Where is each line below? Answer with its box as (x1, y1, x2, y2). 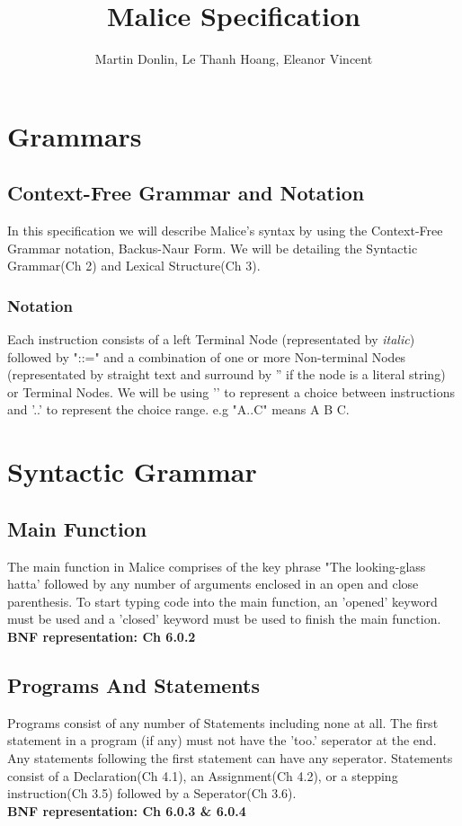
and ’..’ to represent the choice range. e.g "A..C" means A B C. (7, 400, 350, 419)
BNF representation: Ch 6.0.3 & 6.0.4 (7, 801, 246, 820)
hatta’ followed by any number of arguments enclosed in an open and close (7, 574, 419, 593)
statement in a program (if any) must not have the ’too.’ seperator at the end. (7, 731, 437, 750)
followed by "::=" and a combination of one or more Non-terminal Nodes (7, 347, 406, 366)
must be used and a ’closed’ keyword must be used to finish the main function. (7, 609, 441, 628)
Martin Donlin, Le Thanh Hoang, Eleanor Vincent (94, 49, 373, 68)
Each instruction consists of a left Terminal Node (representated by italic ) (7, 330, 415, 349)
